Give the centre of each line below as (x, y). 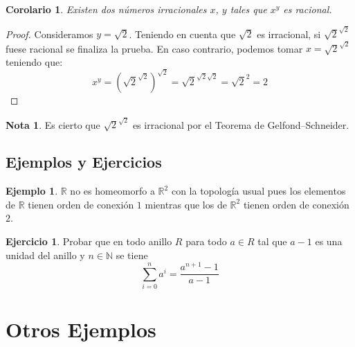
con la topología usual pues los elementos (258, 191)
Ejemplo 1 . (32, 191)
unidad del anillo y (45, 255)
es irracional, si (289, 34)
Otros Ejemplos (81, 329)
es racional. (308, 9)
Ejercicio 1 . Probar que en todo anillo (89, 241)
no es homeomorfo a (112, 191)
